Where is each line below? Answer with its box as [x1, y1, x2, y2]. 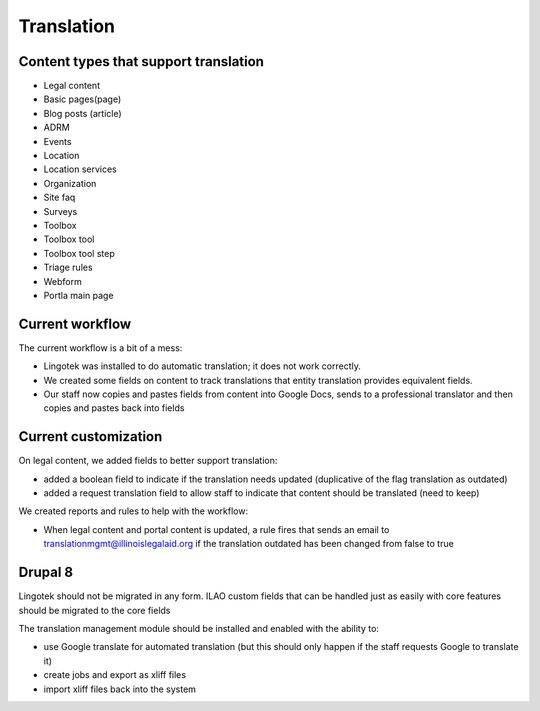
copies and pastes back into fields [43, 402, 185, 414]
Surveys [43, 205, 78, 217]
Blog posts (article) [43, 107, 122, 119]
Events [43, 135, 72, 147]
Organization [43, 177, 97, 189]
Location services [43, 163, 117, 175]
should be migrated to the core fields [18, 604, 171, 616]
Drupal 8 [18, 564, 74, 581]
